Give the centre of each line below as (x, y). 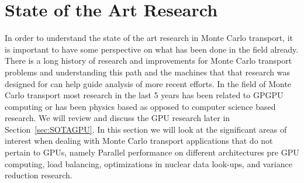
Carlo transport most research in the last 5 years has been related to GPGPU (144, 95)
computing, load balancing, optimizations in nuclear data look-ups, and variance (148, 163)
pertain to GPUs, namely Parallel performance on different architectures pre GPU (152, 152)
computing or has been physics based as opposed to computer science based (140, 106)
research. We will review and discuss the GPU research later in (118, 118)
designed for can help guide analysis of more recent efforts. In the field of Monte (148, 83)
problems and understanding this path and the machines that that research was (147, 72)
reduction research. (39, 175)
